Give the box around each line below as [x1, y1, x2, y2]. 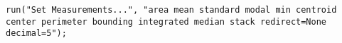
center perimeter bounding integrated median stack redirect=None [6, 16, 327, 27]
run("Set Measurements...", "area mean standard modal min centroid [6, 5, 337, 15]
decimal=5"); [6, 28, 67, 39]
